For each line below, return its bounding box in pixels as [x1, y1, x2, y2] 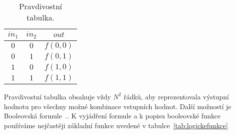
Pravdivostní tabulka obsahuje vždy [4, 91, 111, 101]
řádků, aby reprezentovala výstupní [123, 91, 229, 101]
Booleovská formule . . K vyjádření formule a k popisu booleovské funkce [4, 111, 221, 121]
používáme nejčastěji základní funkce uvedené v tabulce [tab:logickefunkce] [4, 120, 228, 130]
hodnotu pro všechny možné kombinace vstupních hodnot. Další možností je [4, 101, 232, 111]
